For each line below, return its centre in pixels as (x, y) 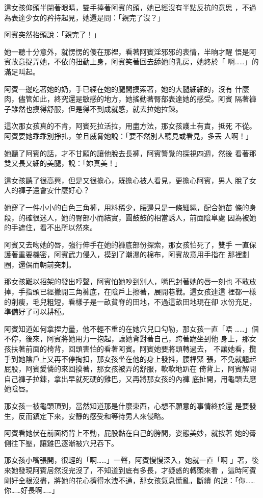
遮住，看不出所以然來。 (57, 227)
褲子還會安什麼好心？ (54, 190)
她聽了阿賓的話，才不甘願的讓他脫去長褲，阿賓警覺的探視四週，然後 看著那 (130, 153)
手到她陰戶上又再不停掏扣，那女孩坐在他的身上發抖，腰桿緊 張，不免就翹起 (130, 358)
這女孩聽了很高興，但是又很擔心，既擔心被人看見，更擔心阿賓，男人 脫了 (127, 180)
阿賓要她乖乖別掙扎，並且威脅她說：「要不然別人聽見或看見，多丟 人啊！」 (128, 135)
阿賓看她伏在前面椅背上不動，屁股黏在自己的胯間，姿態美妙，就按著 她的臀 (130, 433)
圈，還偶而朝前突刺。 (40, 264)
